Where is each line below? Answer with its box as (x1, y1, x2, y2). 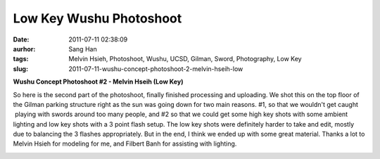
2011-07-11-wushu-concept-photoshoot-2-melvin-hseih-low (68, 64, 243, 73)
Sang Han (68, 44, 98, 53)
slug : (13, 64, 28, 73)
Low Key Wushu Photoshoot (13, 11, 182, 26)
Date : (13, 35, 30, 44)
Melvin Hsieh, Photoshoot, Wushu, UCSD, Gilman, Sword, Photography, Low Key (68, 55, 302, 63)
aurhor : (13, 44, 36, 53)
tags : (13, 55, 29, 63)
